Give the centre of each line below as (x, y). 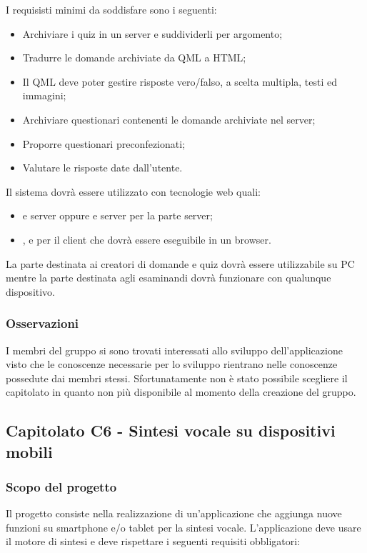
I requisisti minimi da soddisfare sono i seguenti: (111, 9)
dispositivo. (31, 291)
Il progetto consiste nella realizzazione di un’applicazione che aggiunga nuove (174, 513)
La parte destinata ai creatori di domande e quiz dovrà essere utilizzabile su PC (180, 263)
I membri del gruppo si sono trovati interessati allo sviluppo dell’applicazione (174, 350)
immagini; (44, 95)
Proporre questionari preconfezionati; (104, 143)
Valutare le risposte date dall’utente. (102, 168)
